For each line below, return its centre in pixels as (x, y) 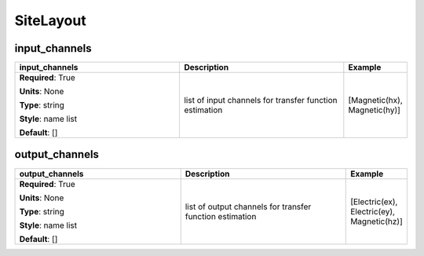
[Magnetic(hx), (376, 101)
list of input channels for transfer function (261, 101)
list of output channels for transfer (248, 207)
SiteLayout (50, 20)
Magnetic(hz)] (377, 221)
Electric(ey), (373, 211)
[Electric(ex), (374, 202)
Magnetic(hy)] (374, 110)
